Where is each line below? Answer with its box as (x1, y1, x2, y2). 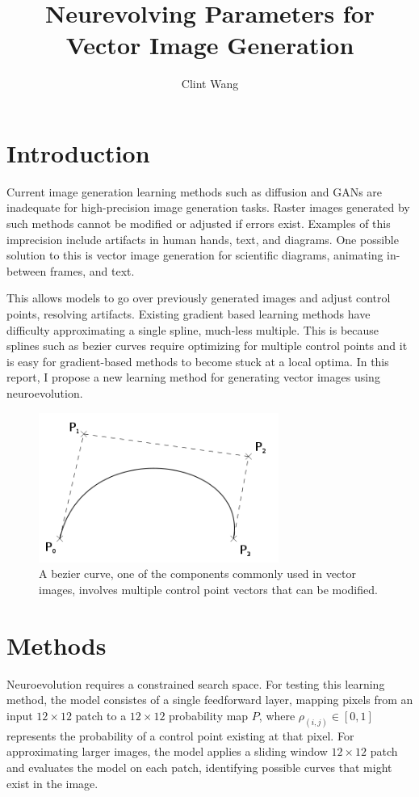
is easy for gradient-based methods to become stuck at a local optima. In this (6, 352, 389, 369)
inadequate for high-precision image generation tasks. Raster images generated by (6, 199, 410, 216)
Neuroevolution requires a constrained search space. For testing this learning (6, 675, 385, 692)
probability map (169, 706, 249, 723)
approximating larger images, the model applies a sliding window (6, 743, 328, 760)
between (6, 262, 47, 279)
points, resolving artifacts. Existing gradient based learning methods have (6, 306, 371, 322)
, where (258, 706, 295, 723)
